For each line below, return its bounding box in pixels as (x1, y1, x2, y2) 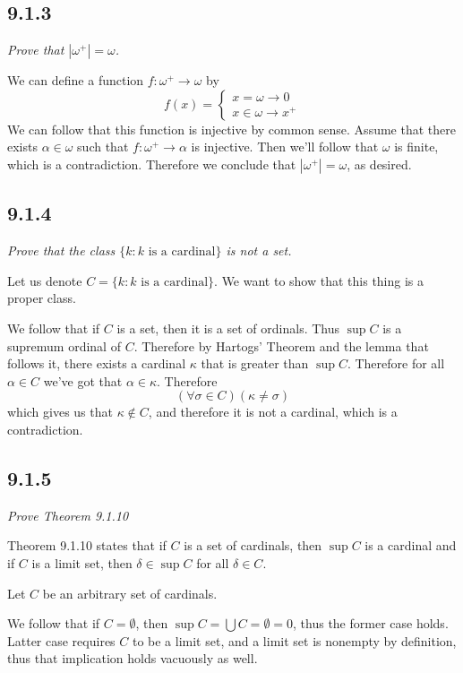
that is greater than (201, 354, 309, 373)
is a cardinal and (364, 536, 457, 555)
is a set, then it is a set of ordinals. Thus (116, 318, 339, 337)
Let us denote (7, 271, 82, 289)
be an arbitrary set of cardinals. (42, 583, 218, 602)
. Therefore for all (347, 354, 445, 373)
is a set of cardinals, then (184, 536, 322, 555)
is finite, (394, 137, 439, 156)
